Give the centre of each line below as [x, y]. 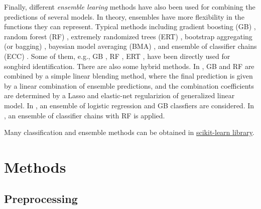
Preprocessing [41, 199]
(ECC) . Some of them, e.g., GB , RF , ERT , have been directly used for [117, 56]
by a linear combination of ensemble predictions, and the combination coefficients [129, 85]
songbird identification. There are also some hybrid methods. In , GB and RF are [129, 66]
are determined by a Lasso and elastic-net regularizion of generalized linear [119, 95]
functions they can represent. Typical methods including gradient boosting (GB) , [130, 26]
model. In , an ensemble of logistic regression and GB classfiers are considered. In [129, 105]
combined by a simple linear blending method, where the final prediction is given [128, 76]
